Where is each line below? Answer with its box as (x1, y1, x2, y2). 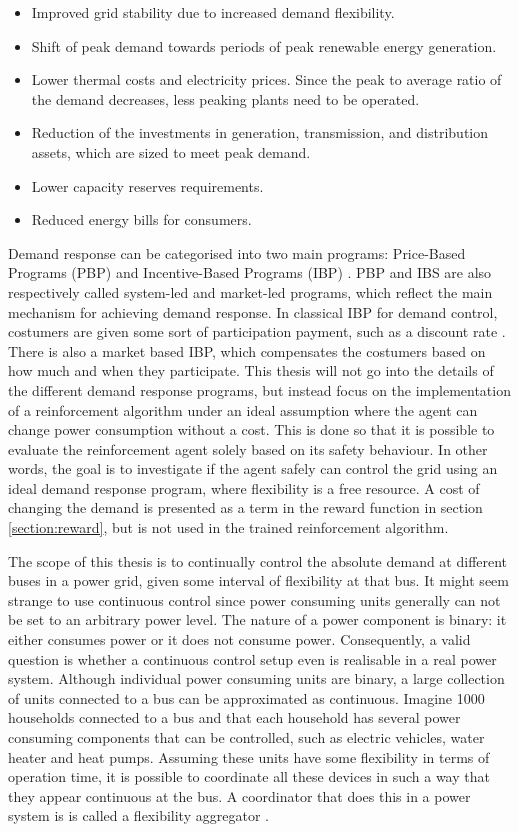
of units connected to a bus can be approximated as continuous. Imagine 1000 (8, 687, 485, 708)
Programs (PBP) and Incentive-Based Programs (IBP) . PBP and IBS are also (8, 262, 492, 283)
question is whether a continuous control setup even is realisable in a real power (8, 648, 497, 669)
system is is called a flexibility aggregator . (8, 805, 269, 826)
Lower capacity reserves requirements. (31, 175, 264, 196)
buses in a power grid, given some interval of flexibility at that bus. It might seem (8, 570, 509, 591)
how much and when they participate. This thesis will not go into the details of (8, 360, 494, 381)
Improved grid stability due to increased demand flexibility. (31, 2, 395, 22)
